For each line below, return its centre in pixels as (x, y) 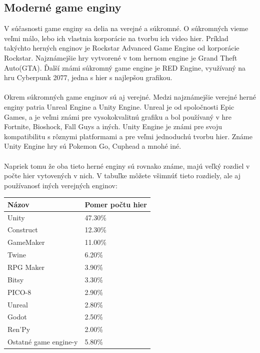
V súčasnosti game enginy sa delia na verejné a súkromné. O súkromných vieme (126, 28)
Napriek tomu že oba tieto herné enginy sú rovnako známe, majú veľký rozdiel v (127, 165)
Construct (23, 230)
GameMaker (26, 242)
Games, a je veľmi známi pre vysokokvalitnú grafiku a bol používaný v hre (118, 116)
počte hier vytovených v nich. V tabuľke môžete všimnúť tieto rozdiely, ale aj (122, 175)
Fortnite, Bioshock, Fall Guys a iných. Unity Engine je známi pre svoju (113, 126)
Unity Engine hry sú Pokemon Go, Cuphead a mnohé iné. (93, 146)
